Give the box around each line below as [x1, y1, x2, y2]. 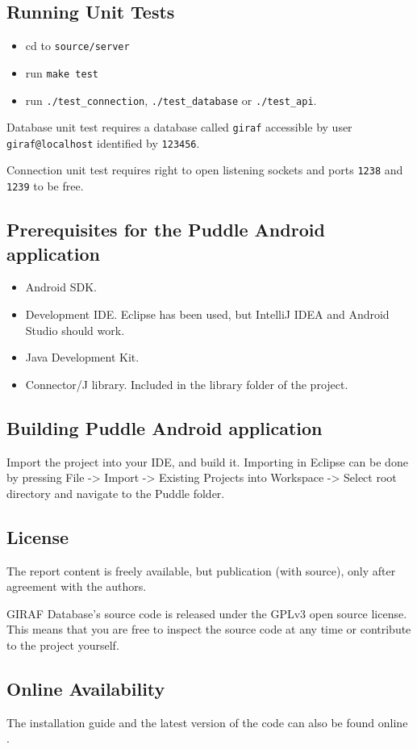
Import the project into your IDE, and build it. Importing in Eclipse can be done [6, 453, 408, 470]
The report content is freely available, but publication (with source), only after [6, 562, 396, 579]
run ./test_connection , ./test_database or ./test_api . [25, 91, 317, 108]
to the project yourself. [6, 636, 119, 653]
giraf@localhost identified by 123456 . [6, 134, 200, 151]
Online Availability [6, 676, 165, 701]
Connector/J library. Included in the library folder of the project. [25, 375, 348, 392]
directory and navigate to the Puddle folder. [6, 484, 225, 501]
